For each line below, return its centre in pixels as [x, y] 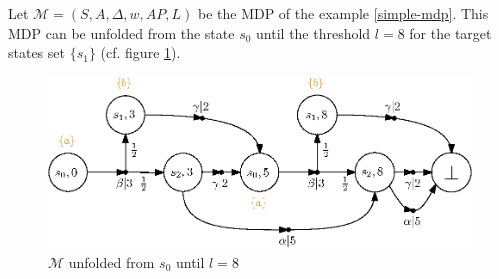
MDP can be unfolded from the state [121, 32]
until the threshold [313, 32]
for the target [450, 32]
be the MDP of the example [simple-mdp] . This [343, 13]
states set [36, 52]
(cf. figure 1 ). [140, 52]
